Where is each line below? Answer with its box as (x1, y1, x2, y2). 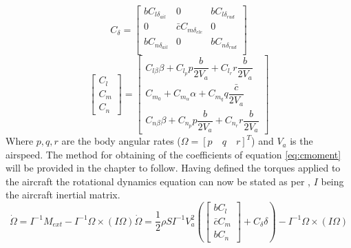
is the (290, 134, 313, 148)
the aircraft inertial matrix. (6, 187, 120, 202)
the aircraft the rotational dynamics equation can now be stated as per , (6, 174, 310, 188)
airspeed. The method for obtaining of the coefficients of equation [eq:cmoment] (6, 147, 341, 161)
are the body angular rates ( (61, 134, 181, 148)
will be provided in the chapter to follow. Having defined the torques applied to (6, 161, 341, 175)
